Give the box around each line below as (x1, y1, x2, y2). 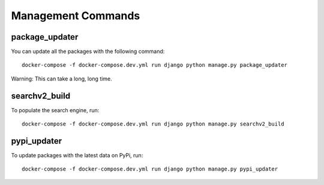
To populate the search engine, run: (11, 106, 100, 114)
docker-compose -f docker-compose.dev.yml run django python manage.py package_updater (22, 62, 288, 68)
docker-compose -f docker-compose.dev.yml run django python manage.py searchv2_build (22, 121, 284, 127)
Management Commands (11, 9, 140, 22)
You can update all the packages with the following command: (11, 48, 165, 55)
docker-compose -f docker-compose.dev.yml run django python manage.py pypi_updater (22, 166, 278, 172)
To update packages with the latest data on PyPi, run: (11, 152, 143, 159)
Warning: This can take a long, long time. (11, 75, 112, 82)
